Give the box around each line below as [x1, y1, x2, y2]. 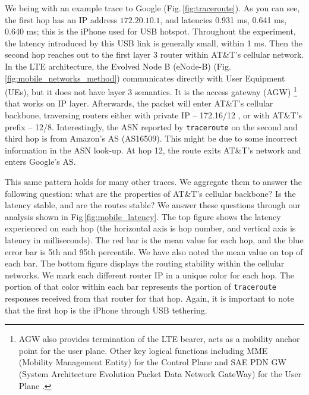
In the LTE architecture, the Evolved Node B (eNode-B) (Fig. [5, 59, 231, 72]
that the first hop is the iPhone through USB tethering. [5, 303, 207, 316]
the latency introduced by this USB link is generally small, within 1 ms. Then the [5, 36, 303, 49]
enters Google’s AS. [5, 155, 76, 168]
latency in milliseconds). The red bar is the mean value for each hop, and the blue [5, 234, 304, 246]
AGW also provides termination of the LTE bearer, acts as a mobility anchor [18, 333, 300, 345]
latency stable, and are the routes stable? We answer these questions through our [5, 199, 301, 211]
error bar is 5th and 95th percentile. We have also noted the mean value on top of [5, 245, 303, 258]
